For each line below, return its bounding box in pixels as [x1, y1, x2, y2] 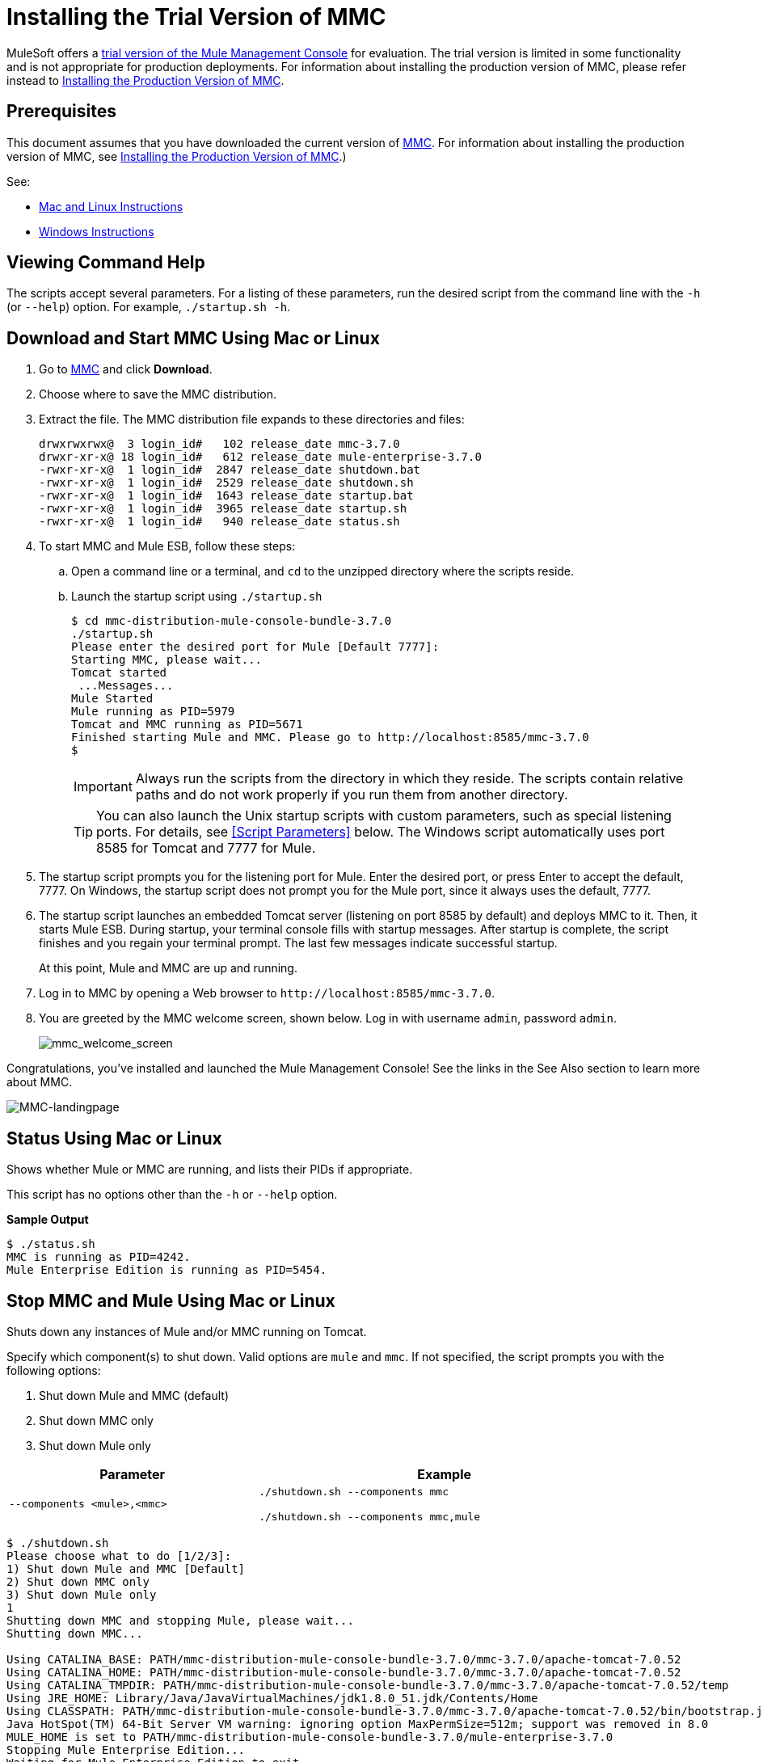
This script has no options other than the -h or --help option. [6, 1187, 338, 1202]
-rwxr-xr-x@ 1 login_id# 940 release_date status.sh [39, 515, 400, 529]
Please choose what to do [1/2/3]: [6, 1549, 232, 1562]
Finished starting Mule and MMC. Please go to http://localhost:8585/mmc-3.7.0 [71, 731, 589, 744]
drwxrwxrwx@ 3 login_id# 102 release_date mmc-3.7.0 [39, 437, 400, 451]
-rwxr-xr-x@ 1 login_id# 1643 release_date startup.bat [39, 489, 414, 503]
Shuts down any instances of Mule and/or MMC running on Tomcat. [6, 1324, 367, 1338]
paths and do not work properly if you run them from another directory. [135, 786, 568, 803]
